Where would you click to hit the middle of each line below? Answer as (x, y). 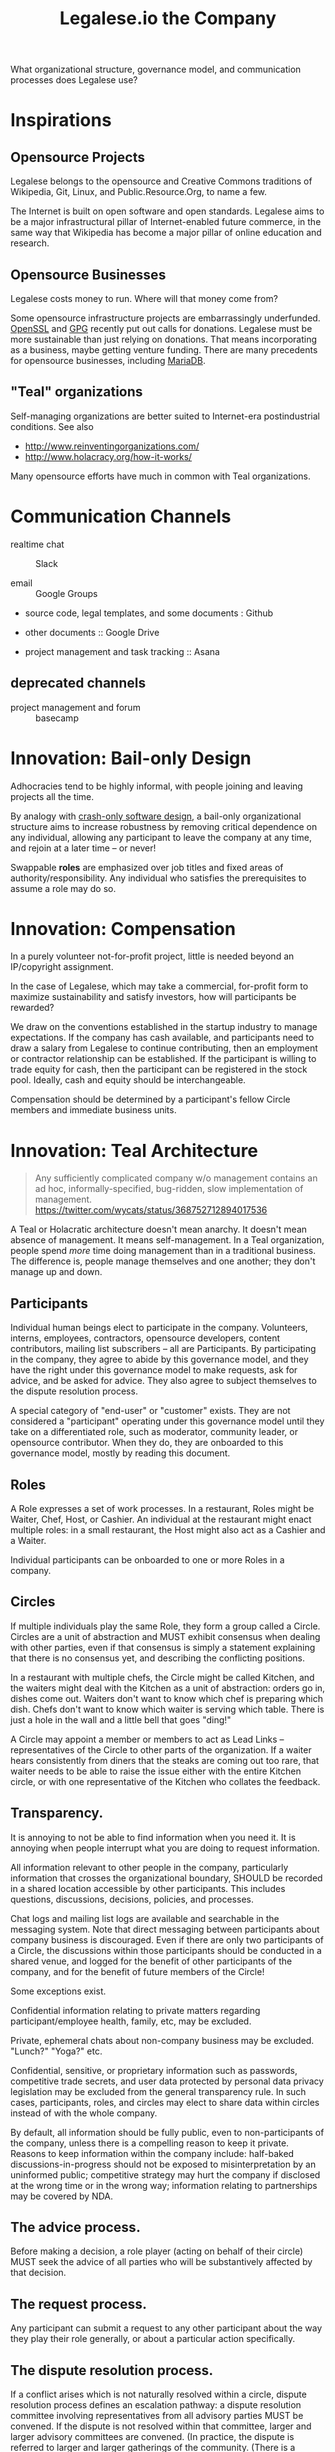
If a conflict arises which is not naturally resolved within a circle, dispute (158, 2394)
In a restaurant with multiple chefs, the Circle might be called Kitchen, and (162, 1677)
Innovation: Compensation (123, 928)
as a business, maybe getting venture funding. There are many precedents (164, 350)
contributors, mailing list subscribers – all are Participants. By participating (163, 1349)
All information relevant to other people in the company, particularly (149, 1867)
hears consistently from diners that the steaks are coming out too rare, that (165, 1760)
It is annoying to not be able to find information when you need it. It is (153, 1837)
